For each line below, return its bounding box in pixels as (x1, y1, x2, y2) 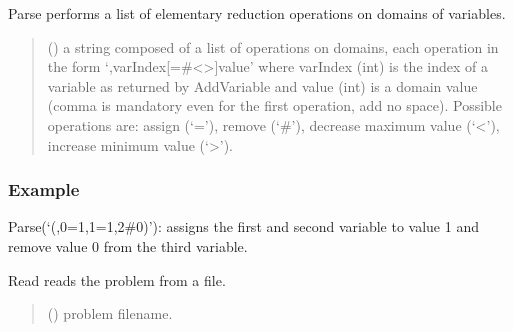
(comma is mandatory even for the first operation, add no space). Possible (47, 95, 502, 116)
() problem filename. (47, 303, 173, 324)
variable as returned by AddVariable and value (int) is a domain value (47, 75, 478, 96)
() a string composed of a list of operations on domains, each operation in (47, 36, 499, 57)
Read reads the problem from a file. (8, 269, 226, 290)
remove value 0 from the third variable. (8, 235, 248, 256)
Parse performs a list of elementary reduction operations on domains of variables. (8, 3, 506, 23)
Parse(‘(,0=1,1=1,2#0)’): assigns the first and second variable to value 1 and (8, 216, 479, 237)
